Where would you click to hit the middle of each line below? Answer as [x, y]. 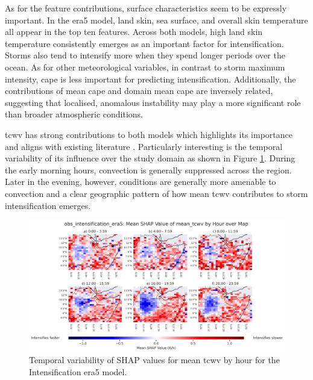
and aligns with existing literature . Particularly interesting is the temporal [144, 146]
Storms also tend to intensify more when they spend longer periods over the [145, 55]
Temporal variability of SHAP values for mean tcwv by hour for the [154, 360]
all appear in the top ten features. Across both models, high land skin [134, 32]
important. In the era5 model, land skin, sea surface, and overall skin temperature [156, 20]
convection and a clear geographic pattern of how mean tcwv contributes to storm [156, 193]
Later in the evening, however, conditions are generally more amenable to [141, 182]
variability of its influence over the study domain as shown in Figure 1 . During [150, 158]
